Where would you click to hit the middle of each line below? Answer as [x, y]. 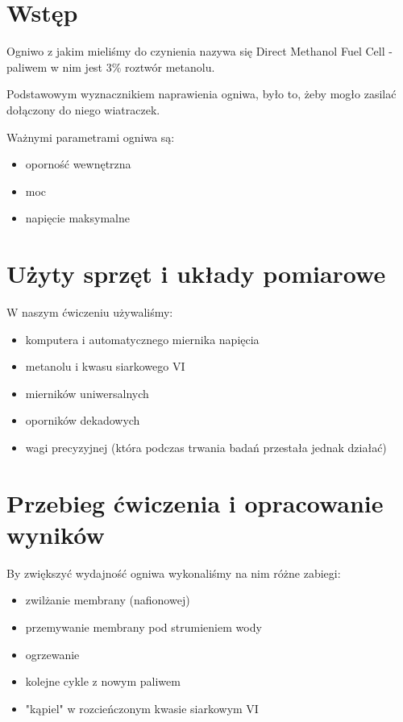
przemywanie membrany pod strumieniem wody [143, 627]
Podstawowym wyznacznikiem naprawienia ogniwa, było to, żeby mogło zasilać [201, 94]
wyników [56, 534]
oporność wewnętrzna [78, 164]
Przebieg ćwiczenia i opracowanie [195, 502]
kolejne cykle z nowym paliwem [103, 681]
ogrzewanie [52, 654]
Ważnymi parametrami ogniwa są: [91, 137]
